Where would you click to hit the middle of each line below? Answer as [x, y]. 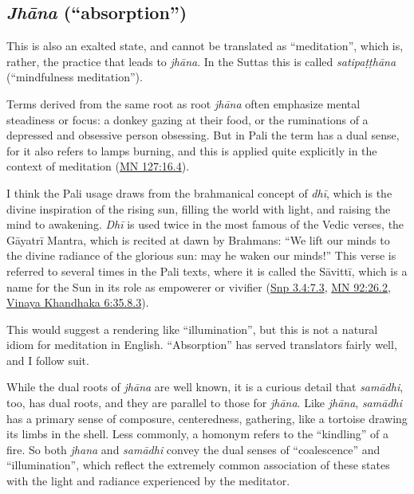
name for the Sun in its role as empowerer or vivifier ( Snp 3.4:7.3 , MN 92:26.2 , [199, 286]
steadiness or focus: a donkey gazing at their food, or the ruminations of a [187, 119]
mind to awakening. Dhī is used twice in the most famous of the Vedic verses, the [205, 224]
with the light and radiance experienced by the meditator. [148, 481]
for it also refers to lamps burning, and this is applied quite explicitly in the [192, 150]
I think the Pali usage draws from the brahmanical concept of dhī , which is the [199, 192]
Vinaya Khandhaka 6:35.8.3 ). [78, 302]
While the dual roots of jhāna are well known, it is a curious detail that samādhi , [205, 387]
